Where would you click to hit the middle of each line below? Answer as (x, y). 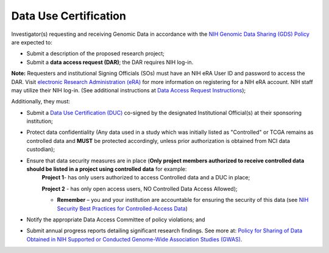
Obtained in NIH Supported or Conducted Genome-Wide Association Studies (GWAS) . (134, 239)
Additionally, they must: (41, 102)
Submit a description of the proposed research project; (95, 54)
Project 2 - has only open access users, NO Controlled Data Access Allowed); (140, 189)
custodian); (41, 150)
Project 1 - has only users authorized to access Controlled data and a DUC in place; (146, 178)
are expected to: (32, 42)
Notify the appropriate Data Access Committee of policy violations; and (116, 220)
